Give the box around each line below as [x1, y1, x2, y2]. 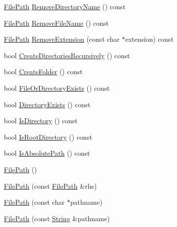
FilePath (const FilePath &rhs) [4, 180, 97, 191]
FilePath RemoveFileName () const [4, 17, 109, 28]
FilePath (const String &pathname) [4, 213, 110, 223]
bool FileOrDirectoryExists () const [4, 82, 110, 93]
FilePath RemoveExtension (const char [4, 34, 120, 44]
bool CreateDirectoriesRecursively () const [4, 50, 130, 60]
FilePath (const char [4, 197, 65, 207]
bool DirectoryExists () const [4, 99, 91, 109]
